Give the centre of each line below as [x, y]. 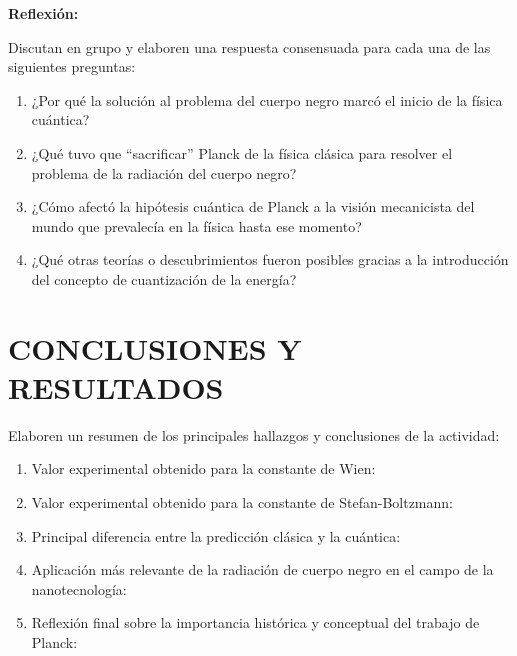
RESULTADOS [116, 386]
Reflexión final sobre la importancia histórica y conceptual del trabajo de [255, 622]
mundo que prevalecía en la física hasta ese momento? [196, 225]
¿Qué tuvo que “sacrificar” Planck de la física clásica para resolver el [242, 152]
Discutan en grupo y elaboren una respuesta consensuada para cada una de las [249, 46]
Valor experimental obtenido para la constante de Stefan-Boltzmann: [242, 502]
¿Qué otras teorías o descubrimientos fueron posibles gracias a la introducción [270, 259]
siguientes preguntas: [72, 66]
